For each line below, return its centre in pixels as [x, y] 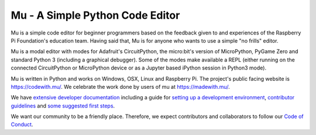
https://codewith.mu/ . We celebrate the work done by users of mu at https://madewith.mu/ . [121, 86]
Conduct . [22, 124]
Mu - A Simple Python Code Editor [95, 15]
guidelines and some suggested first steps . [63, 106]
